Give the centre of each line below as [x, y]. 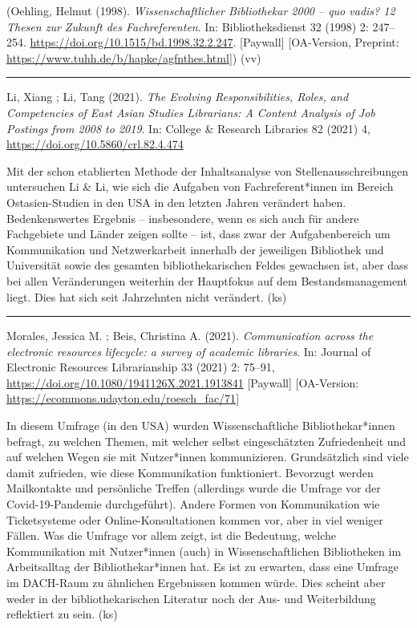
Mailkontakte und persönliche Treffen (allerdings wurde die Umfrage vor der [194, 488]
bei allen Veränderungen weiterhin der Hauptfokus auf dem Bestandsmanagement [207, 280]
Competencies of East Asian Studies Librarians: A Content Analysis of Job [191, 112]
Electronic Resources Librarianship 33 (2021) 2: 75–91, [141, 367]
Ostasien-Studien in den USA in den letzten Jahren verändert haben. [176, 202]
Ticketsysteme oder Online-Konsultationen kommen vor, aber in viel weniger [195, 519]
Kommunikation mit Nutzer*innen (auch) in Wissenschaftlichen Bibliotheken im [204, 551]
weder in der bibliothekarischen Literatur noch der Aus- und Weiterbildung [191, 598]
